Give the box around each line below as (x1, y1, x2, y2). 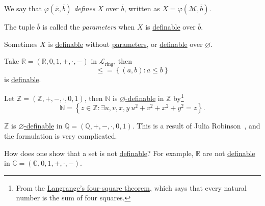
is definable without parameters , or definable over (48, 38, 203, 49)
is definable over (145, 21, 196, 32)
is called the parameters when (42, 21, 135, 32)
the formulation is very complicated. (4, 131, 117, 141)
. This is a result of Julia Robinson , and (132, 120, 260, 131)
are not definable (202, 147, 255, 158)
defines (74, 3, 95, 13)
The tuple (4, 21, 35, 32)
